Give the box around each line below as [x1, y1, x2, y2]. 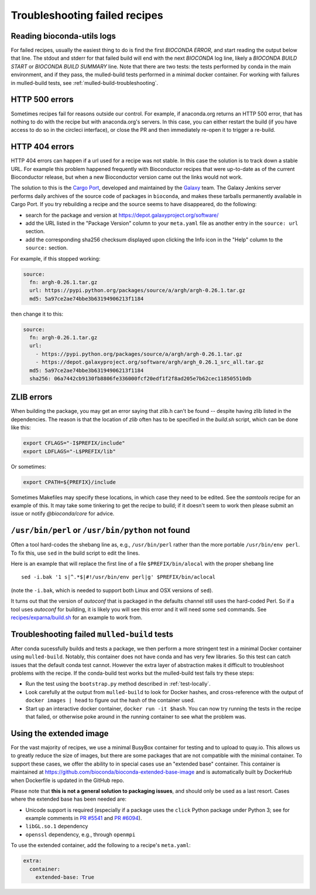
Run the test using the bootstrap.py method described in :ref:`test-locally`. [25, 680, 211, 688]
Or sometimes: [11, 463, 46, 470]
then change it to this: [11, 310, 64, 317]
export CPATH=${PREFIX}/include [23, 479, 116, 486]
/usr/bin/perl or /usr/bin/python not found [11, 525, 190, 535]
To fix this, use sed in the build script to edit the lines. [11, 549, 140, 556]
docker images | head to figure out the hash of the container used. [25, 697, 195, 704]
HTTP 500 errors [11, 94, 74, 105]
